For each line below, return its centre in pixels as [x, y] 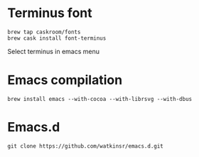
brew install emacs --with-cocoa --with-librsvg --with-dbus [100, 99]
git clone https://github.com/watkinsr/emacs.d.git [85, 146]
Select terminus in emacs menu [54, 51]
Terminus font [50, 13]
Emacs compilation [65, 80]
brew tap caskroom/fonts [44, 32]
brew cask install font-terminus [57, 38]
